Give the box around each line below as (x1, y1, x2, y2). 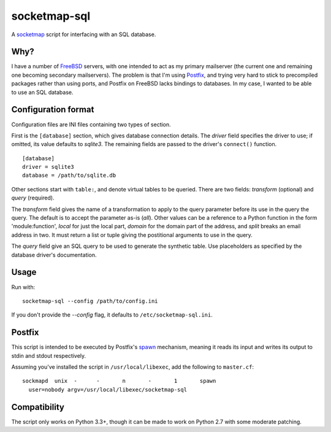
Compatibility (11, 402, 64, 412)
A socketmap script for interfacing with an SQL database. (11, 31, 156, 38)
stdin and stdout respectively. (11, 352, 86, 359)
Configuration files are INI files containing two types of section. (11, 120, 171, 128)
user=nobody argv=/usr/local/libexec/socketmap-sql (28, 386, 187, 393)
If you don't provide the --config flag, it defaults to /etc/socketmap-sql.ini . (11, 311, 213, 318)
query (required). (11, 194, 55, 202)
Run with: (11, 283, 36, 291)
